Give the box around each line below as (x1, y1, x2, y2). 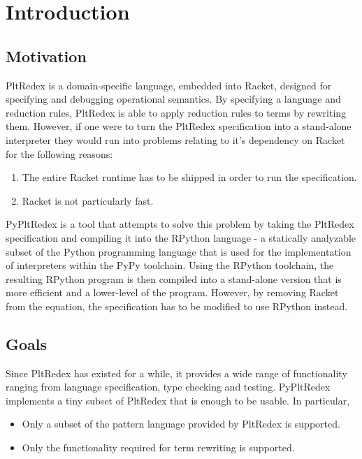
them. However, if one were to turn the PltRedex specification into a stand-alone (6, 119, 352, 133)
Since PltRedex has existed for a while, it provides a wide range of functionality (6, 365, 347, 380)
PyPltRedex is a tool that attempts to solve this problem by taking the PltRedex (6, 217, 354, 231)
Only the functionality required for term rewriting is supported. (22, 440, 295, 455)
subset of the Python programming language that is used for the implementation (6, 244, 352, 258)
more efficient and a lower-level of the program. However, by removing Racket (6, 285, 339, 300)
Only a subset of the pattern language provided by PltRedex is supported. (22, 416, 340, 431)
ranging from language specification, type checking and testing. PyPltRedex (6, 379, 331, 394)
